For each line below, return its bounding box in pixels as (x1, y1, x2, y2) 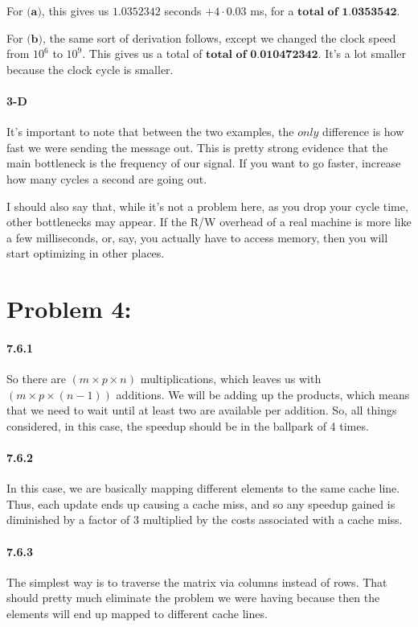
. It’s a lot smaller (318, 45, 407, 62)
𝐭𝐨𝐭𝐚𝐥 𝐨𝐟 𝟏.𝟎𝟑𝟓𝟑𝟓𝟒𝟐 (297, 6, 397, 18)
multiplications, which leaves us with (140, 370, 322, 387)
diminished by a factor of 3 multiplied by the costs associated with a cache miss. (6, 511, 403, 528)
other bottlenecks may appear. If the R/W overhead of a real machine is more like (6, 213, 412, 230)
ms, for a (250, 2, 294, 19)
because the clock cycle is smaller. (6, 60, 174, 77)
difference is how (322, 123, 404, 140)
